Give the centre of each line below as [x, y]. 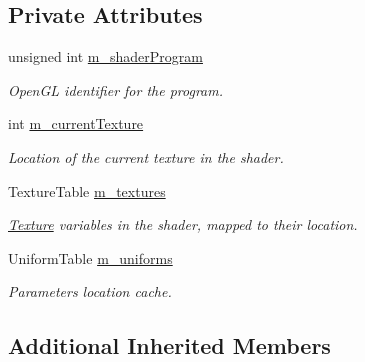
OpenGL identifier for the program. [115, 89]
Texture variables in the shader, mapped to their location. [183, 224]
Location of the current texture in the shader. [146, 156]
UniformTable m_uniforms [90, 257]
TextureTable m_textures [87, 190]
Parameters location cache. [90, 291]
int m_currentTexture [76, 123]
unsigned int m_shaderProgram [105, 56]
